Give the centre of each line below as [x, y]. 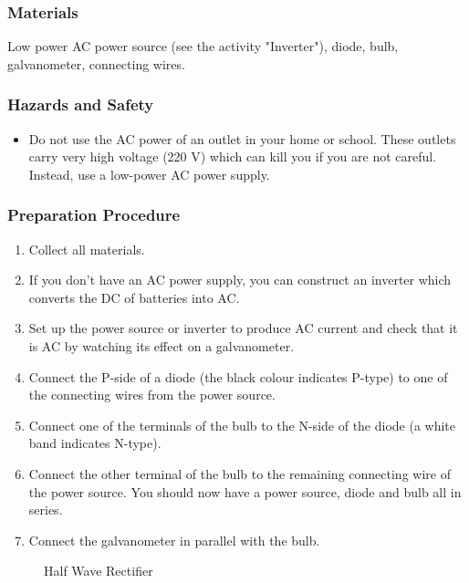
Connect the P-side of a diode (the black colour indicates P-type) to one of [238, 376]
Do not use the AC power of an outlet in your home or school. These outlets [242, 138]
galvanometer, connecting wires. [96, 63]
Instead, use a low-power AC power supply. [149, 174]
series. [46, 510]
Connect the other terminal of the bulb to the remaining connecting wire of [240, 473]
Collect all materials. [87, 249]
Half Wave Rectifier [99, 571]
